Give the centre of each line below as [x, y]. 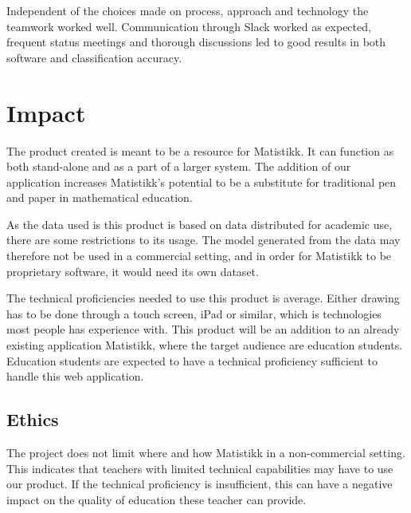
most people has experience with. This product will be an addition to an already [203, 329]
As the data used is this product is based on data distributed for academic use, [200, 224]
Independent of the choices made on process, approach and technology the [188, 10]
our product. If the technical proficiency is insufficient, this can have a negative [200, 484]
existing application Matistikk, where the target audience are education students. [205, 345]
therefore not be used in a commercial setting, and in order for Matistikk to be [199, 256]
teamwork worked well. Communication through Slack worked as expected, [189, 26]
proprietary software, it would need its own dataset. [133, 271]
